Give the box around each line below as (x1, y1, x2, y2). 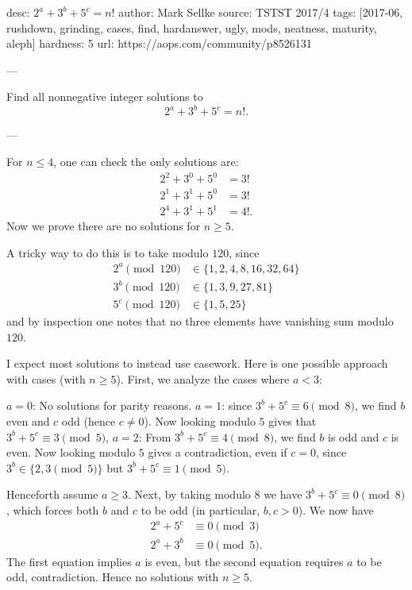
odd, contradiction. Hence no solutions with (6, 569, 219, 585)
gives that (268, 413, 317, 429)
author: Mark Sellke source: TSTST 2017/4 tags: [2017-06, (118, 4, 403, 20)
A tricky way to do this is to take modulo (6, 244, 209, 260)
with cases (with (6, 370, 86, 387)
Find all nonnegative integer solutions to (6, 88, 203, 105)
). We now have (298, 501, 374, 518)
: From (138, 428, 171, 445)
